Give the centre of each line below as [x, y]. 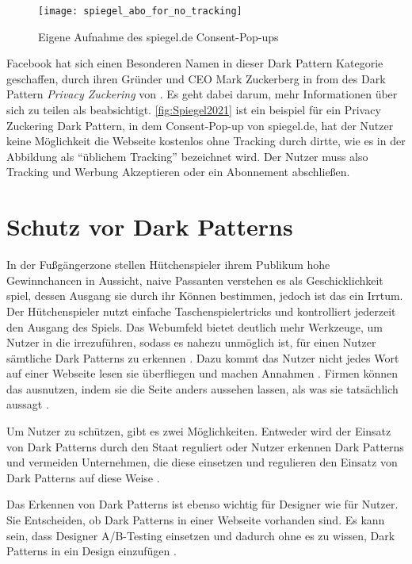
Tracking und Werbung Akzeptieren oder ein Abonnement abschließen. [178, 172]
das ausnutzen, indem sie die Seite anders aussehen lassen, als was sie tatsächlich [202, 388]
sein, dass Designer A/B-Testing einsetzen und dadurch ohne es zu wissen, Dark [201, 535]
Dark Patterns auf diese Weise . [83, 477]
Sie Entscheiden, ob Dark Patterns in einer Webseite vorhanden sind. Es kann [196, 520]
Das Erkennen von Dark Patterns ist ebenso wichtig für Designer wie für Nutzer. [202, 504]
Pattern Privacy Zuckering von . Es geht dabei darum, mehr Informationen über [202, 94]
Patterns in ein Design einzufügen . [92, 551]
